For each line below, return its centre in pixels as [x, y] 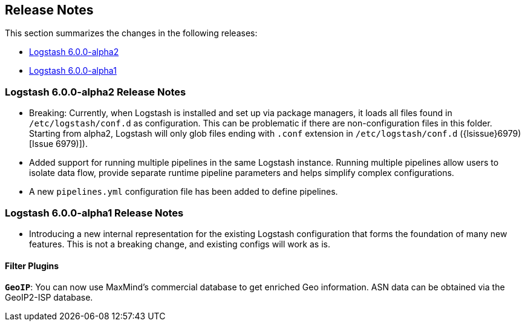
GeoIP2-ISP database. [49, 298]
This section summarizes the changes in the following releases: [131, 33]
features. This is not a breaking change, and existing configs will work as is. [180, 244]
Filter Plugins [32, 266]
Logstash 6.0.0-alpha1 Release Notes [94, 213]
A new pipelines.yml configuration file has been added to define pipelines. [184, 192]
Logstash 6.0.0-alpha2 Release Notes [96, 92]
